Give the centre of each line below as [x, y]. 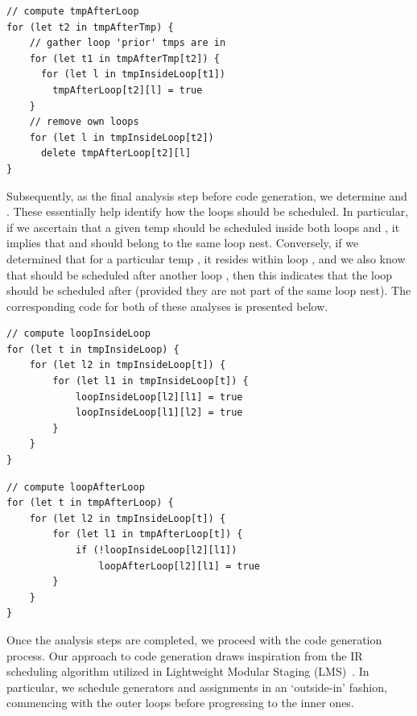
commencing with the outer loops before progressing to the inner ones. [180, 703]
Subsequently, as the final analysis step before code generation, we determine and [207, 195]
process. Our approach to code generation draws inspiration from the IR [185, 655]
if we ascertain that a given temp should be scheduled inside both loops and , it [203, 227]
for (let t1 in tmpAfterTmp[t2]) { [124, 58]
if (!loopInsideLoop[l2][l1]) [156, 550]
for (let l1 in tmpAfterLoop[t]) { [148, 534]
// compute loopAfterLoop [76, 487]
